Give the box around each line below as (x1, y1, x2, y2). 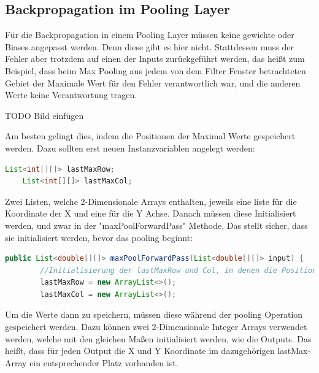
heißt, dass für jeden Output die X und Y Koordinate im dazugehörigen (5, 344, 275, 357)
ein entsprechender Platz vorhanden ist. (29, 356, 179, 369)
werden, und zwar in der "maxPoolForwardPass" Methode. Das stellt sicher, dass (5, 218, 308, 231)
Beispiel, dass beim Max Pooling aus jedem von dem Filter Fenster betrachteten (5, 64, 306, 77)
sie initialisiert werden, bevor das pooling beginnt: (5, 231, 193, 244)
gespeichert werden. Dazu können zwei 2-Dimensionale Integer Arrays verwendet (5, 320, 307, 333)
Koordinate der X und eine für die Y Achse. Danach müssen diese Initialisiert (5, 207, 296, 220)
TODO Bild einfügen (5, 109, 84, 121)
